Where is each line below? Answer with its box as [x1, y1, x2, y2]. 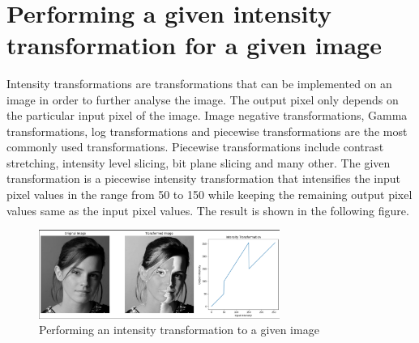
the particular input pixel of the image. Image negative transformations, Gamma [6, 107, 408, 124]
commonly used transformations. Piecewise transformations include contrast [6, 138, 384, 155]
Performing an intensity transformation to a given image [39, 321, 319, 338]
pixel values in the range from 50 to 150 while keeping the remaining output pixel [6, 186, 413, 203]
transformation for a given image [6, 28, 382, 61]
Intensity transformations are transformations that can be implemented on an [6, 74, 392, 91]
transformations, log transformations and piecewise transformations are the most [6, 122, 408, 139]
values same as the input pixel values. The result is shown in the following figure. [6, 201, 409, 218]
